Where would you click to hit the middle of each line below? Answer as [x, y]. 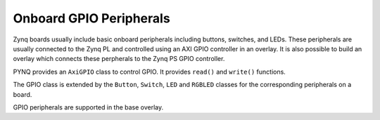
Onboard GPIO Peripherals [91, 18]
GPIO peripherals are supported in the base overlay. [88, 107]
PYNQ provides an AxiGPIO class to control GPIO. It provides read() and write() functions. [150, 72]
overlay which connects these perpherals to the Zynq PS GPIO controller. [119, 59]
